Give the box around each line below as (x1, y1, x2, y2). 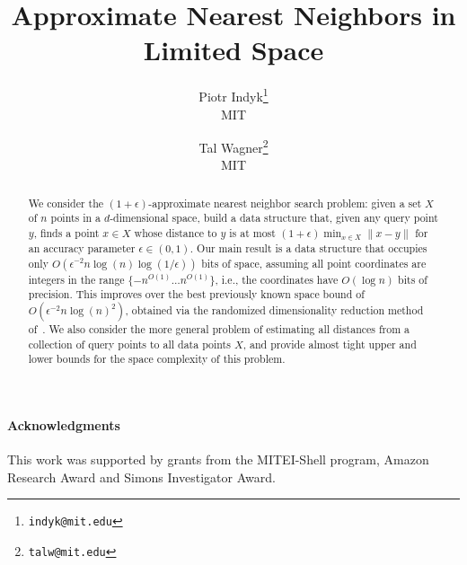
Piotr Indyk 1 (198, 84, 269, 105)
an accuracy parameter (28, 241, 136, 256)
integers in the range (28, 271, 125, 287)
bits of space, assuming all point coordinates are (201, 255, 427, 270)
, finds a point (33, 225, 100, 241)
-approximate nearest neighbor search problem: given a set (148, 195, 422, 210)
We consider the (28, 195, 104, 210)
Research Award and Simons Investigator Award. (7, 467, 276, 486)
